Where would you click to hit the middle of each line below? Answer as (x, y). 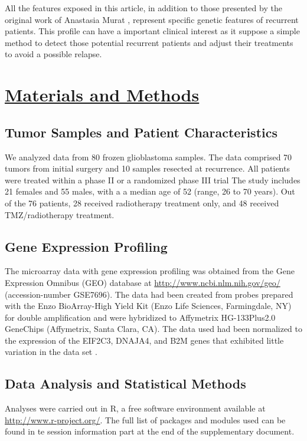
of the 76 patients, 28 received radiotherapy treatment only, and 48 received (142, 203)
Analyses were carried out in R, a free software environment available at (135, 408)
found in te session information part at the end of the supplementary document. (150, 431)
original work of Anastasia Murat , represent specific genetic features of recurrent (152, 19)
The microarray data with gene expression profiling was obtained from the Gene (150, 271)
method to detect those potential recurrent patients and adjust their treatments (149, 42)
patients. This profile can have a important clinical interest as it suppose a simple (152, 31)
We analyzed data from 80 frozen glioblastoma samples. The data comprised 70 (148, 157)
